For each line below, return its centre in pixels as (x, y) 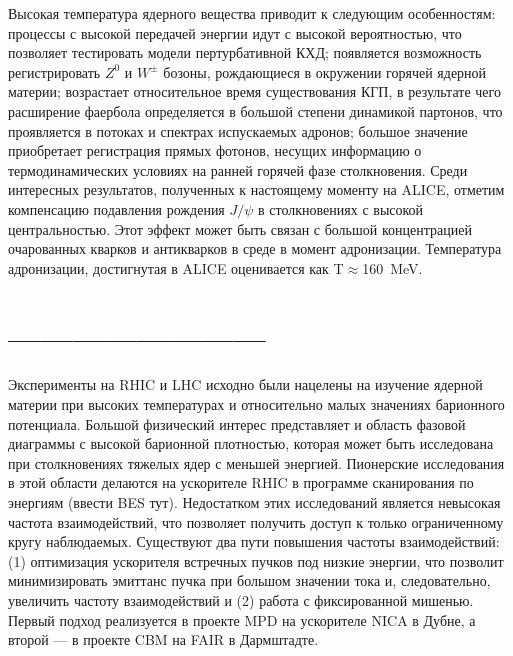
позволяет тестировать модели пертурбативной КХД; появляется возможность (245, 52)
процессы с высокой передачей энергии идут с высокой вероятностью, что (235, 32)
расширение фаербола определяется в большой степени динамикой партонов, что (255, 110)
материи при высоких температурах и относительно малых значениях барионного (256, 404)
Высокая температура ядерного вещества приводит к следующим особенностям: (252, 13)
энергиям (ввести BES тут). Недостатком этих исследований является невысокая (254, 502)
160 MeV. (392, 267)
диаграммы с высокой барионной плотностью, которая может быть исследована (251, 443)
